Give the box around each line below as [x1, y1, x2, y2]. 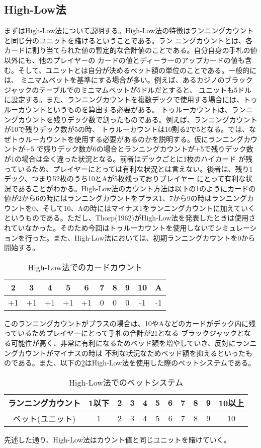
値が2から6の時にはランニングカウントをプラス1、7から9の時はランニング [4, 193, 247, 203]
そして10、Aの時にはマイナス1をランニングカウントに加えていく [42, 202, 255, 213]
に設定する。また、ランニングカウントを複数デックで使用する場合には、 [4, 94, 243, 105]
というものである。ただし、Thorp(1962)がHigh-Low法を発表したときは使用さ [4, 212, 256, 223]
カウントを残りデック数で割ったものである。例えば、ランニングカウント [18, 114, 257, 124]
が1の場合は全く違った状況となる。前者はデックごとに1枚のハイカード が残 [4, 153, 252, 164]
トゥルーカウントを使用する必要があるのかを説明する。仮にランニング [11, 133, 243, 144]
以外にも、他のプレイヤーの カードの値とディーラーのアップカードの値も [4, 54, 245, 65]
